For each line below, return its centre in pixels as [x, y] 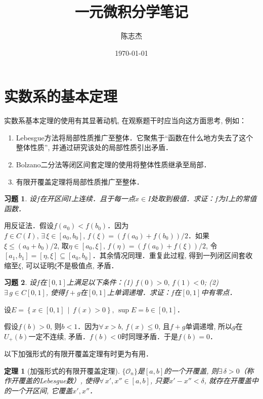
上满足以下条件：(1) [100, 282]
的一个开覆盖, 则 [191, 370]
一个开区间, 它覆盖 [42, 390]
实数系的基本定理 [61, 96]
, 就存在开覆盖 [228, 380]
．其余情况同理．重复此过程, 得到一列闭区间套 [169, 255]
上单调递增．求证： [139, 292]
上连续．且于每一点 [103, 198]
